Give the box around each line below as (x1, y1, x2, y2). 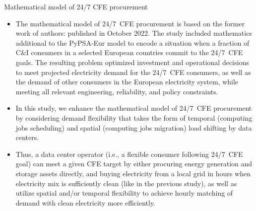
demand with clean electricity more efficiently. (15, 197, 156, 208)
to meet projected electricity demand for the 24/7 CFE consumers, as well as (15, 67, 251, 77)
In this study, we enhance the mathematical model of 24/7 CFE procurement (15, 103, 252, 113)
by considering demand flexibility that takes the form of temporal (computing (15, 112, 253, 123)
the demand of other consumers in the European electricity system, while (15, 76, 239, 87)
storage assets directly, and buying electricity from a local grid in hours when (15, 168, 251, 178)
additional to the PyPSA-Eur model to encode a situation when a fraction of (15, 37, 250, 48)
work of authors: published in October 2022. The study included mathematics (15, 28, 252, 38)
